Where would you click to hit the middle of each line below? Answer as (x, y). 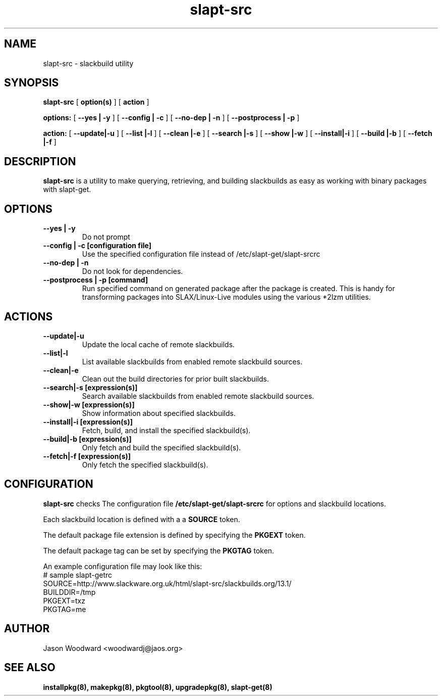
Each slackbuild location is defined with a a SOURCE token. (142, 519)
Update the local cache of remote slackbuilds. (158, 344)
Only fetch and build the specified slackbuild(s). (161, 447)
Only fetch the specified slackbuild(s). (145, 464)
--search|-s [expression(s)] (90, 387)
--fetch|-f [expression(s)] (87, 456)
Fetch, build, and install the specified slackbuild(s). (166, 430)
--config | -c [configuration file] (97, 246)
